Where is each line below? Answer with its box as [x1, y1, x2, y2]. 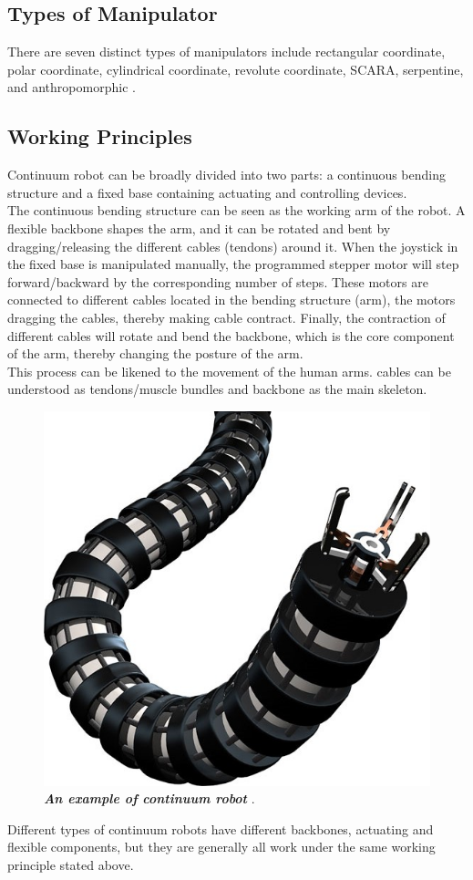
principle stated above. [7, 854, 134, 874]
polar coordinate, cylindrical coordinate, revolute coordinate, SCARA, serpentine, [7, 59, 464, 78]
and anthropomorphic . [7, 78, 136, 97]
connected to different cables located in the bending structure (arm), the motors [7, 290, 456, 309]
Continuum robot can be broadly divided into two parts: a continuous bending [7, 165, 447, 184]
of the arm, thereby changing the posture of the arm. [7, 344, 303, 363]
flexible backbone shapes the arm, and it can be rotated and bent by [7, 218, 391, 237]
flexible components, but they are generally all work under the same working [7, 837, 436, 856]
